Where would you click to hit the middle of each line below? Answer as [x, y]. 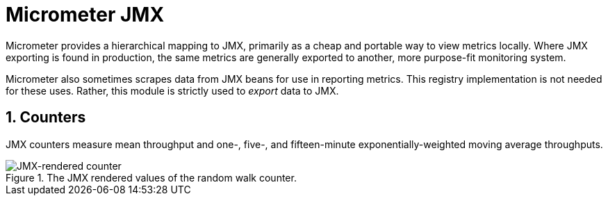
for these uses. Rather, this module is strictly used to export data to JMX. [172, 90]
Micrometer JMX [85, 15]
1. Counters [46, 118]
